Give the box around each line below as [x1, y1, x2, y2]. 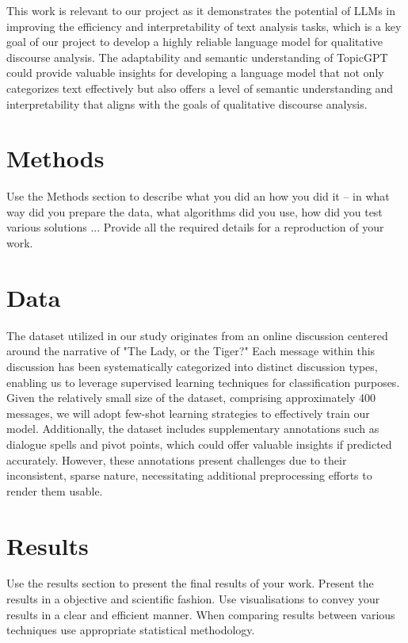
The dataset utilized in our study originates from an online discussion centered [6, 327, 388, 343]
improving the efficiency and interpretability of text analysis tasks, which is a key [6, 17, 402, 34]
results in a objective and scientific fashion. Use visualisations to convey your [6, 591, 380, 607]
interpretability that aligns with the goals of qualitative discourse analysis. [6, 95, 368, 112]
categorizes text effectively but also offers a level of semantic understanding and [6, 79, 394, 96]
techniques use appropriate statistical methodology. [6, 622, 255, 638]
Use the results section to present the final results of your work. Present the [6, 575, 374, 591]
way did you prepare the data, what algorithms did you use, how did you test [6, 203, 383, 220]
